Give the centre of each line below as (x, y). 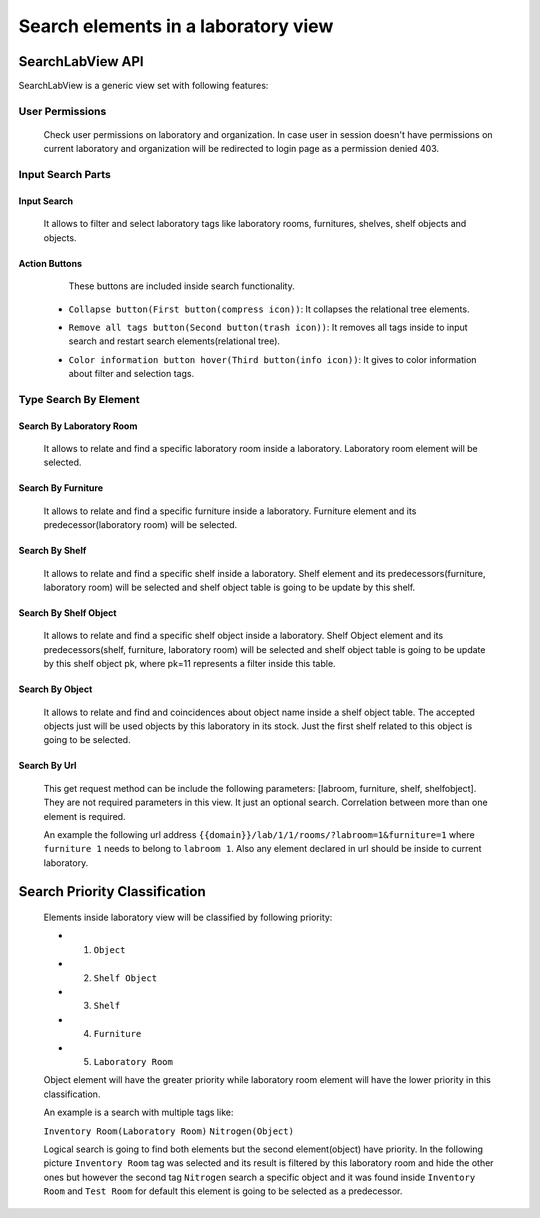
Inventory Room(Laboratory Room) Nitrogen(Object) (169, 1131)
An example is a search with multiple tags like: (138, 1112)
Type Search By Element (79, 399)
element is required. (84, 816)
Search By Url (47, 766)
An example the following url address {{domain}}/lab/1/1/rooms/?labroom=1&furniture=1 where (259, 834)
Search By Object (55, 689)
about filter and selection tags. (131, 374)
